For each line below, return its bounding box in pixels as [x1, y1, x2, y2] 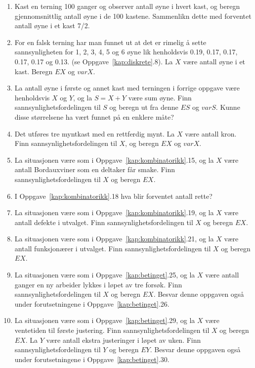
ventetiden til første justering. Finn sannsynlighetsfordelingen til [14, 325, 210, 335]
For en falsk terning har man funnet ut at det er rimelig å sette [14, 37, 207, 47]
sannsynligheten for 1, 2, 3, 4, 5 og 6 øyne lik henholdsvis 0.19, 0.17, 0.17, [14, 46, 238, 57]
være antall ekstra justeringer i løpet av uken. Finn [46, 334, 201, 345]
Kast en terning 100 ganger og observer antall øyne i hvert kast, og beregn [14, 1, 240, 11]
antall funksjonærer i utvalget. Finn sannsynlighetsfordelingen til [14, 243, 211, 253]
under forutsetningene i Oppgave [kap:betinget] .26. [14, 298, 170, 309]
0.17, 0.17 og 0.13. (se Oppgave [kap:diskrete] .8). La [14, 56, 173, 66]
